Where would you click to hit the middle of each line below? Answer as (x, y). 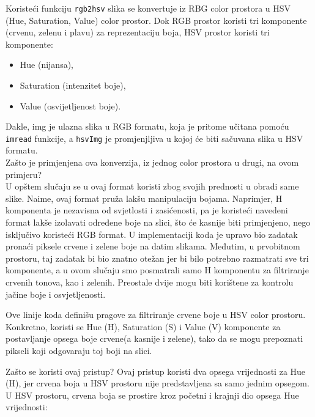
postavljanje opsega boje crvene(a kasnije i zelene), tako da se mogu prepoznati (154, 338)
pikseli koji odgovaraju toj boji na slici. (79, 350)
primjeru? (24, 174)
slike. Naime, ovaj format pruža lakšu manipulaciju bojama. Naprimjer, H (144, 198)
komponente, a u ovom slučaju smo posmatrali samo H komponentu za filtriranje (157, 270)
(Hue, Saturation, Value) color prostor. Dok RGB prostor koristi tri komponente (156, 20)
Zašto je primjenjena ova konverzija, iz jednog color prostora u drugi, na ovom (152, 162)
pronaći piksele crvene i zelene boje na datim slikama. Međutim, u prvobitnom (153, 246)
